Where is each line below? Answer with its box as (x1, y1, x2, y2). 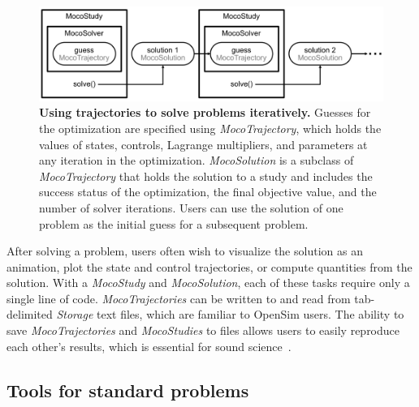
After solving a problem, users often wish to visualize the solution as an (6, 242, 363, 259)
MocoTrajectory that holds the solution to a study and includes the (39, 167, 373, 184)
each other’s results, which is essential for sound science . (6, 337, 292, 354)
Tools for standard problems (6, 377, 249, 402)
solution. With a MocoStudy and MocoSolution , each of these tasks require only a (6, 274, 410, 291)
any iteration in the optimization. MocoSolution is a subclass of (39, 152, 354, 169)
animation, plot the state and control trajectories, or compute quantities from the (6, 258, 413, 275)
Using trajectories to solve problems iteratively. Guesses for (39, 104, 371, 121)
